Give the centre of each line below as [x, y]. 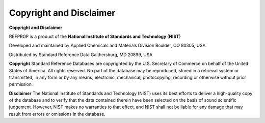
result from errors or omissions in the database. [57, 114]
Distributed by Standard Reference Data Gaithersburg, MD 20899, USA [81, 55]
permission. [21, 84]
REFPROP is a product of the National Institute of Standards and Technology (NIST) [95, 36]
